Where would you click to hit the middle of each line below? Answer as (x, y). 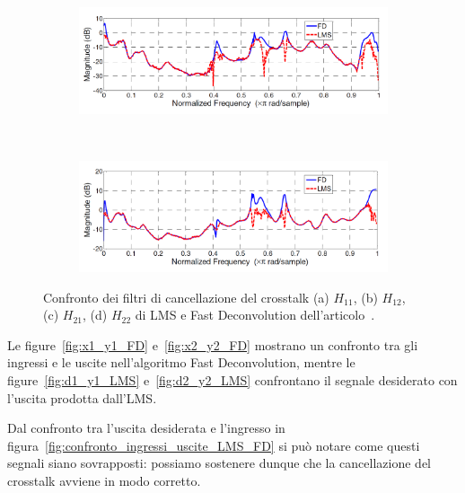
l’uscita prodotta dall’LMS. (82, 397)
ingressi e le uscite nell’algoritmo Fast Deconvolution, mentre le (181, 362)
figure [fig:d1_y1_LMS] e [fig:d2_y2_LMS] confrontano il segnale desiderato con (232, 380)
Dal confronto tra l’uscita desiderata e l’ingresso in (146, 428)
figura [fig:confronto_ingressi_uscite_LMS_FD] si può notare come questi (214, 445)
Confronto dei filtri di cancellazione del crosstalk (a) (186, 297)
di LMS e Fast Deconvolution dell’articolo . (255, 315)
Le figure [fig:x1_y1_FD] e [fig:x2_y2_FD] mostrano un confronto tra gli (213, 344)
